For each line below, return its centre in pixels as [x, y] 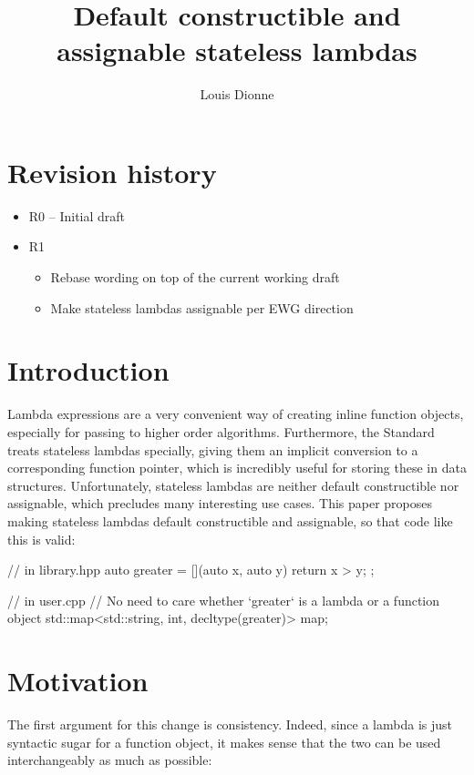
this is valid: [41, 539]
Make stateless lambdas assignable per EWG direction [202, 307]
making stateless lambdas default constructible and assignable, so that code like [230, 520]
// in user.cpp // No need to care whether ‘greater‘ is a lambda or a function [224, 600]
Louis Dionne [237, 94]
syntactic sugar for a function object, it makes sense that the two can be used [224, 742]
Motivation [78, 681]
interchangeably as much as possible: [110, 760]
